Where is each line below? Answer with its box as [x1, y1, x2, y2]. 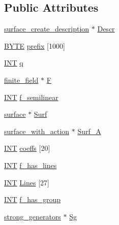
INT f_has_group [4, 194, 61, 205]
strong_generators [4, 211, 61, 221]
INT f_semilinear [4, 91, 58, 102]
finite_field [4, 74, 39, 85]
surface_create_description [4, 23, 90, 34]
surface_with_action [4, 125, 70, 136]
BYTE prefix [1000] [4, 40, 65, 51]
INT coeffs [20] [4, 143, 50, 153]
